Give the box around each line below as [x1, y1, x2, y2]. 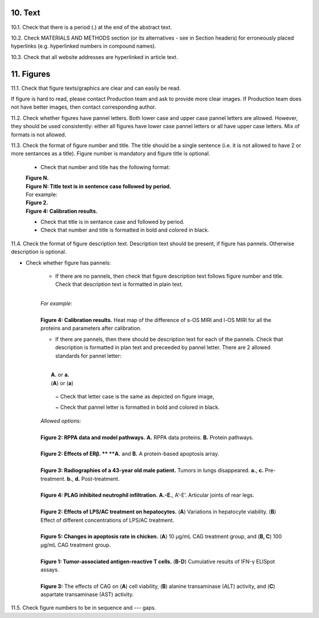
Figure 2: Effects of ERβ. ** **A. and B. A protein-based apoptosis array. [40, 450, 220, 457]
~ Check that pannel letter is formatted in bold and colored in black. [55, 404, 220, 411]
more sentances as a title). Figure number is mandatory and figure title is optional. [11, 150, 210, 157]
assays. [40, 566, 59, 573]
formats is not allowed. [11, 131, 67, 138]
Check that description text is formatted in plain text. [55, 281, 183, 288]
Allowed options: [40, 417, 82, 424]
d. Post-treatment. [74, 475, 120, 482]
